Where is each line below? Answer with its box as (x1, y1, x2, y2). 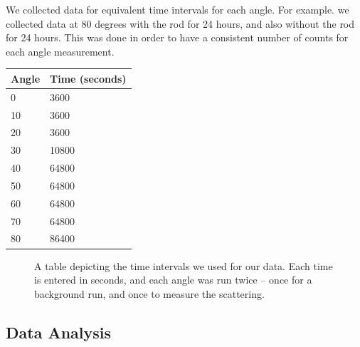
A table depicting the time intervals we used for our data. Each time (34, 258, 333, 273)
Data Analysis (6, 321, 112, 343)
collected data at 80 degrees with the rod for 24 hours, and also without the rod (6, 16, 355, 31)
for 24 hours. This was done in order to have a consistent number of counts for (6, 30, 349, 45)
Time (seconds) (50, 71, 127, 86)
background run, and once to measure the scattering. (34, 286, 265, 301)
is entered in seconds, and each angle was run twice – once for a (34, 272, 312, 287)
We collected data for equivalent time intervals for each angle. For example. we (6, 2, 349, 16)
